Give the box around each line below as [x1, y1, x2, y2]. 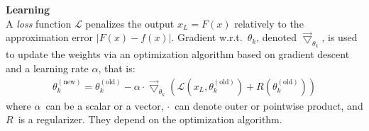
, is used [321, 30, 358, 45]
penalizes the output [85, 16, 175, 30]
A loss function [6, 16, 72, 30]
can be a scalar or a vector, [45, 98, 164, 113]
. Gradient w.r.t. [171, 30, 243, 45]
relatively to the [234, 16, 304, 30]
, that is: [98, 60, 136, 75]
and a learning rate [6, 60, 89, 75]
